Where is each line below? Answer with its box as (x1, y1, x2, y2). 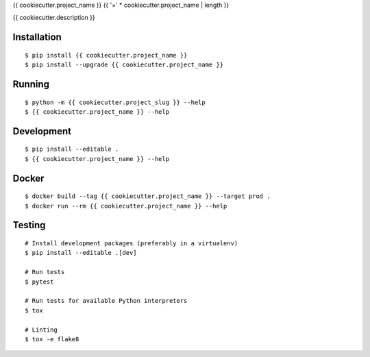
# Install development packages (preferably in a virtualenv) (25, 239, 238, 247)
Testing (12, 219, 46, 231)
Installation (12, 32, 62, 43)
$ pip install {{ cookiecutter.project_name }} (25, 51, 188, 59)
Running (12, 79, 50, 90)
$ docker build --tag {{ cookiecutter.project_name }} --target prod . (25, 193, 271, 200)
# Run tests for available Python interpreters (25, 297, 188, 305)
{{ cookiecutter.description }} (12, 14, 95, 22)
